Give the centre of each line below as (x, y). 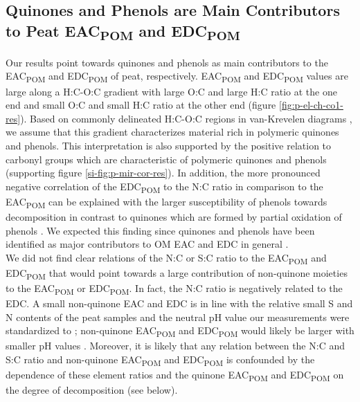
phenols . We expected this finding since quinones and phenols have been (160, 230)
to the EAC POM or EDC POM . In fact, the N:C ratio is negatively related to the (174, 289)
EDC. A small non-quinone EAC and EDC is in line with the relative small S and (179, 303)
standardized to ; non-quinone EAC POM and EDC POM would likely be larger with (180, 331)
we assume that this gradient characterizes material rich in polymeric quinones (172, 132)
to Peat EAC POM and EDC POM (123, 31)
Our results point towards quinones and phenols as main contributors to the (167, 62)
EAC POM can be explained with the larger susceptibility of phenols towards (166, 202)
